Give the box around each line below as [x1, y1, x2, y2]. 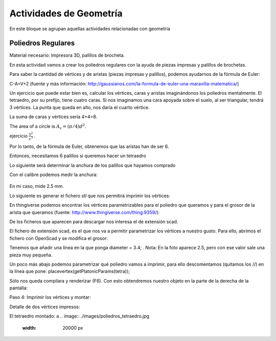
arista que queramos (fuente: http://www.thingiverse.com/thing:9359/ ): [9, 209, 160, 215]
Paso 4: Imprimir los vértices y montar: [9, 294, 91, 301]
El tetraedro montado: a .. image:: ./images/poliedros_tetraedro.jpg [9, 313, 150, 319]
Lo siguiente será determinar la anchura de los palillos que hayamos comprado [9, 162, 176, 168]
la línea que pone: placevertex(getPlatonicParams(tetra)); [9, 268, 130, 274]
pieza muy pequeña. [9, 251, 53, 258]
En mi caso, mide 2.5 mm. [9, 183, 64, 189]
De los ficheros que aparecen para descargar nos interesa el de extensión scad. [9, 218, 178, 225]
